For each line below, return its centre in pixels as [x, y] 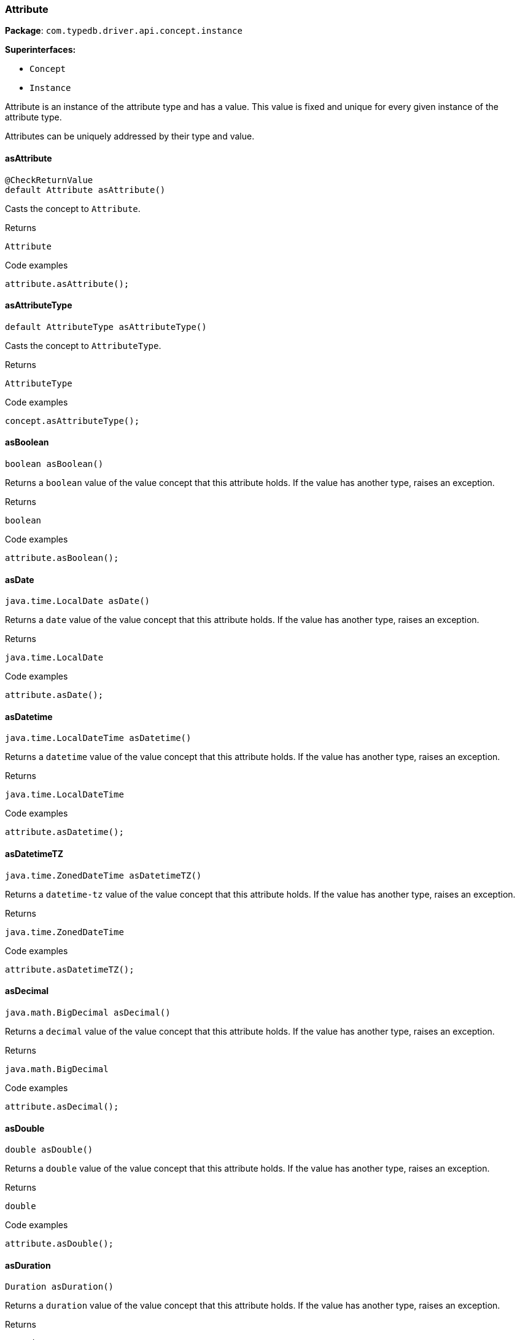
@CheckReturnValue [49, 180]
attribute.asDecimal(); [62, 1106]
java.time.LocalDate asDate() [78, 601]
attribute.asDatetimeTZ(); [70, 969]
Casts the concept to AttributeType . [83, 345]
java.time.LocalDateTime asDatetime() [98, 738]
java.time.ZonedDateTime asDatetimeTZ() [103, 875]
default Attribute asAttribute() [85, 190]
